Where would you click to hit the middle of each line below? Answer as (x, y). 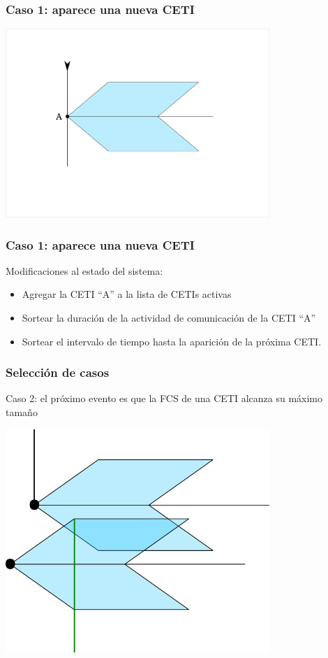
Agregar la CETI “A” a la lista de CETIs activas (127, 294)
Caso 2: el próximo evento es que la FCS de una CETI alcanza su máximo (164, 398)
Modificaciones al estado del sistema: (84, 270)
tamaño (22, 412)
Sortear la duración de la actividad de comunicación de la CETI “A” (169, 318)
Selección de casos (58, 372)
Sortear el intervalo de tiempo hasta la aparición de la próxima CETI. (172, 341)
